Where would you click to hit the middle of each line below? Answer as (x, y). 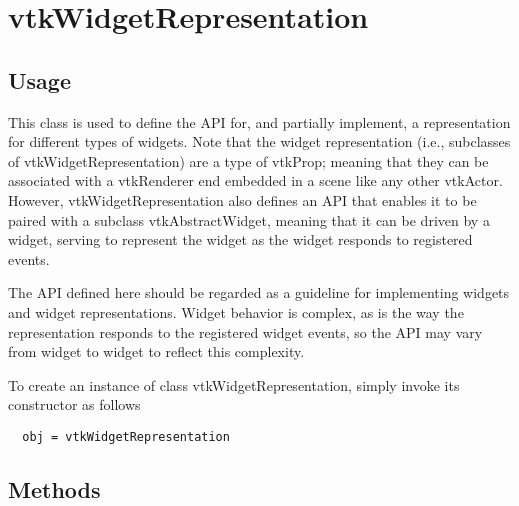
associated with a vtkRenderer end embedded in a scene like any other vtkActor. (255, 180)
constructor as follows (74, 404)
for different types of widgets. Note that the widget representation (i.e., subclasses (259, 141)
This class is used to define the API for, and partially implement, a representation (259, 121)
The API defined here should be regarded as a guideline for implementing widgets (259, 292)
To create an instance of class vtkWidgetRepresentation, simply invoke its (234, 384)
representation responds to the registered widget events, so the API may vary (245, 331)
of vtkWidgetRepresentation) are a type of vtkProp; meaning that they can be (248, 160)
